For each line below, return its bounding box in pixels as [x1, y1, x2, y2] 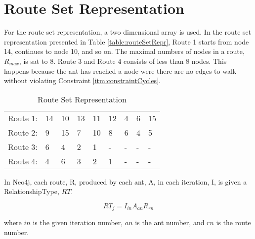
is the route [216, 217, 251, 228]
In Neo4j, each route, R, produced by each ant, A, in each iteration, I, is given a [4, 176, 247, 187]
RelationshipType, [4, 186, 59, 196]
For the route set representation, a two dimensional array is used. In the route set [4, 27, 252, 37]
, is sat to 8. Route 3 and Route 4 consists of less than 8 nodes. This [19, 55, 227, 66]
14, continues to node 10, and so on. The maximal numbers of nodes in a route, [4, 46, 245, 56]
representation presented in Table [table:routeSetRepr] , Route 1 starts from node [4, 36, 249, 47]
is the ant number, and [135, 217, 205, 228]
